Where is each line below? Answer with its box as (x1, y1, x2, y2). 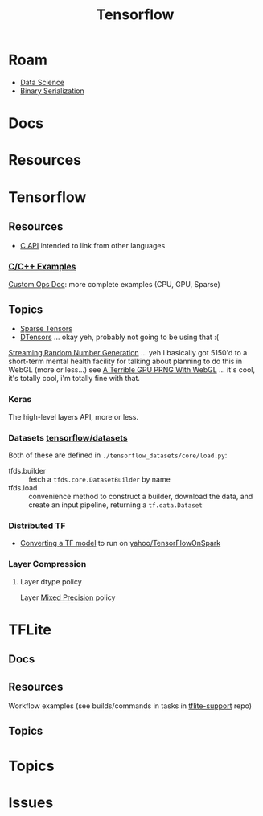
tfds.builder (8, 466, 47, 476)
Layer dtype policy (19, 576, 82, 586)
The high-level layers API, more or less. (8, 412, 139, 421)
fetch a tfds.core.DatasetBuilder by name (28, 474, 171, 484)
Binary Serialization (19, 86, 84, 96)
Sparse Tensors (19, 324, 72, 334)
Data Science (19, 77, 65, 87)
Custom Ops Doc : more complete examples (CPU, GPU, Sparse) (8, 279, 221, 289)
